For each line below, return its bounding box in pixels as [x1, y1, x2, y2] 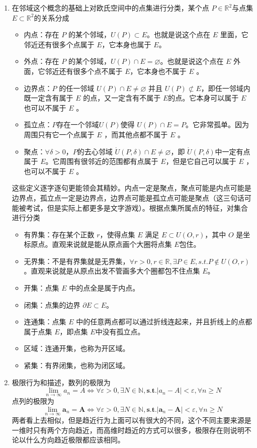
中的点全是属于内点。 [69, 283, 140, 293]
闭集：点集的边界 [24, 299, 80, 310]
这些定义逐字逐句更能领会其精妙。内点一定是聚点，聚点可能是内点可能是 [12, 183, 251, 193]
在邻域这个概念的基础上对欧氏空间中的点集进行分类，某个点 [12, 3, 209, 13]
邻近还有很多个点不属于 [45, 65, 123, 76]
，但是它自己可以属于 [165, 156, 236, 166]
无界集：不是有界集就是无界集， [24, 255, 130, 266]
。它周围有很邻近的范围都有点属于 [45, 156, 158, 166]
